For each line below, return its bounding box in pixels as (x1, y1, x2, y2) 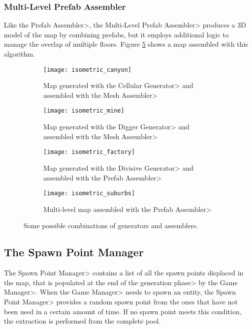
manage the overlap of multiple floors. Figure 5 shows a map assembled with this (4, 39, 248, 49)
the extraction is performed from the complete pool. (4, 316, 161, 326)
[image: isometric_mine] (43, 107, 125, 115)
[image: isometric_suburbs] (43, 190, 135, 197)
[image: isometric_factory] (43, 149, 135, 156)
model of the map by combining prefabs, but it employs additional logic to (4, 29, 229, 39)
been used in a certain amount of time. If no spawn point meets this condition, (4, 306, 242, 316)
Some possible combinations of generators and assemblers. (24, 220, 198, 231)
